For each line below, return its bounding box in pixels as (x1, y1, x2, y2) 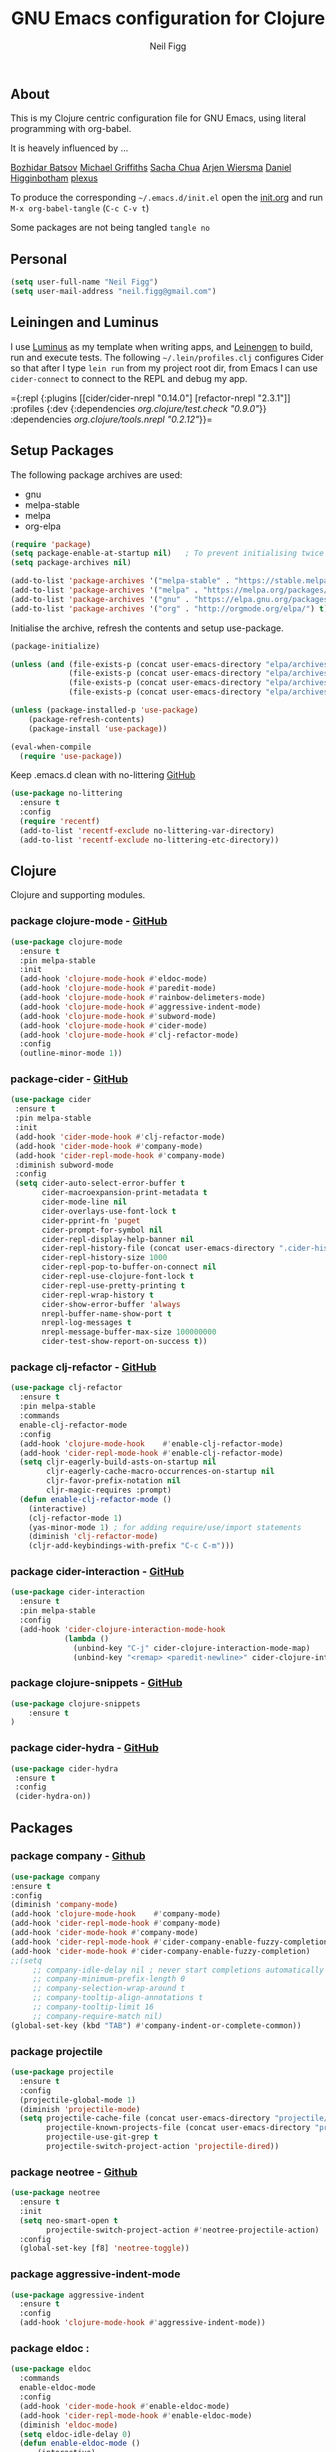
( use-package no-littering (10, 788, 123, 799)
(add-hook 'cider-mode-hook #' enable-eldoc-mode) (19, 2401, 230, 2411)
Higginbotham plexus (10, 172, 98, 184)
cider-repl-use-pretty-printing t (41, 1280, 186, 1291)
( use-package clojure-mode (10, 937, 123, 947)
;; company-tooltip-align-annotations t (32, 1993, 203, 2003)
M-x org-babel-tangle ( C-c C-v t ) (10, 202, 150, 214)
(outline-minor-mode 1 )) (19, 1048, 123, 1059)
